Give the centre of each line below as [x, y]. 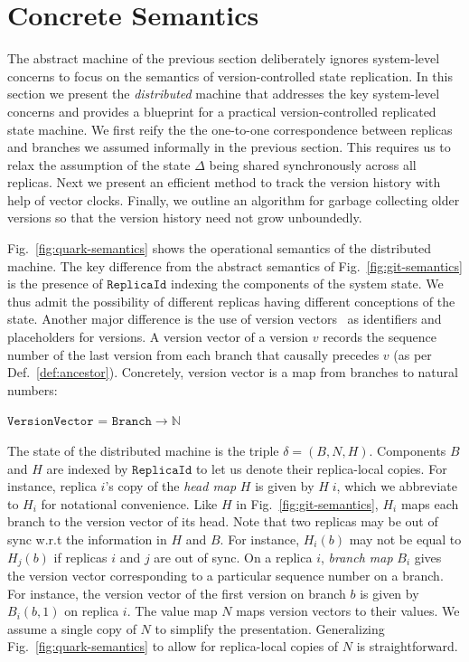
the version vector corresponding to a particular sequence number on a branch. [225, 576]
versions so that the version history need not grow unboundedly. [185, 218]
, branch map [356, 557]
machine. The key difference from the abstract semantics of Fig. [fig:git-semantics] [235, 265]
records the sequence [380, 337]
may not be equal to [405, 539]
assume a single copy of [72, 628]
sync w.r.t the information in [87, 539]
